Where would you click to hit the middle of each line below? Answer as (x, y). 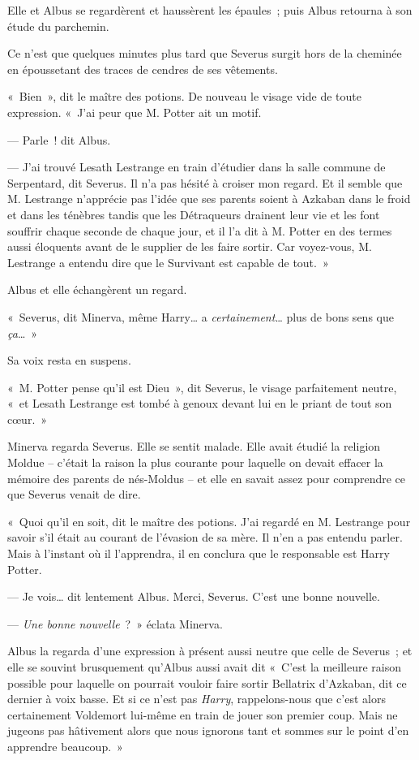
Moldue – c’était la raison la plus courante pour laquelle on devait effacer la (195, 462)
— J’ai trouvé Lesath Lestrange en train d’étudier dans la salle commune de (197, 167)
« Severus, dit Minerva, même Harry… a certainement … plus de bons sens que (201, 316)
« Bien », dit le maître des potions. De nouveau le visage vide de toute (184, 96)
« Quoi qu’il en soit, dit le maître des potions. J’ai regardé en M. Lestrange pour (209, 521)
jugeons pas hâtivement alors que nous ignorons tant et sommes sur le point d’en (208, 730)
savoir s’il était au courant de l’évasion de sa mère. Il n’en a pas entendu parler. (205, 537)
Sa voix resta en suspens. (69, 360)
